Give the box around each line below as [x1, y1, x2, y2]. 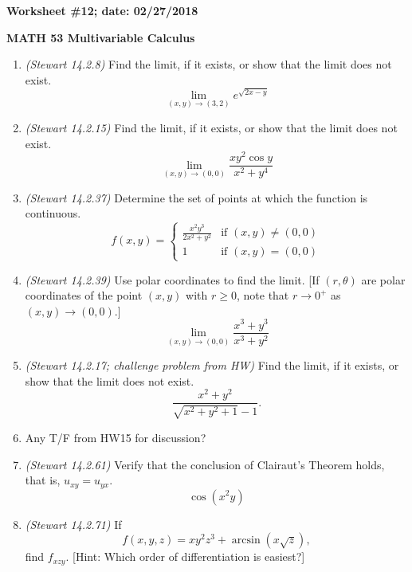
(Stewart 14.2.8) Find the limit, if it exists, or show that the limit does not [25, 56, 392, 72]
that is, [25, 472, 61, 488]
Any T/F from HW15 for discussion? [25, 429, 206, 445]
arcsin [231, 535, 261, 547]
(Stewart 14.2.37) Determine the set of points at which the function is [25, 189, 368, 206]
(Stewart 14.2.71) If [25, 515, 122, 532]
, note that [236, 287, 289, 304]
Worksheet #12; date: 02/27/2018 [6, 2, 198, 18]
